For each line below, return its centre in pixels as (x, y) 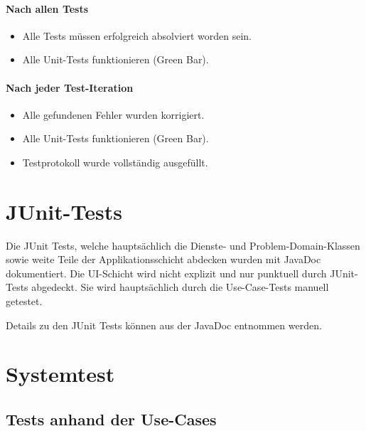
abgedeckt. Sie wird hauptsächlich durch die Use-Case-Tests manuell (180, 287)
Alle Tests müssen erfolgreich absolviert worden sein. (137, 35)
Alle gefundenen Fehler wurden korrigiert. (113, 114)
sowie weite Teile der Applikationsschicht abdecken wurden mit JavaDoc (163, 259)
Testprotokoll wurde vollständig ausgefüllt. (115, 162)
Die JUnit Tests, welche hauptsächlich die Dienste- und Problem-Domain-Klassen (183, 245)
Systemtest (60, 374)
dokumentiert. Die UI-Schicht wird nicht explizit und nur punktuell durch (166, 273)
